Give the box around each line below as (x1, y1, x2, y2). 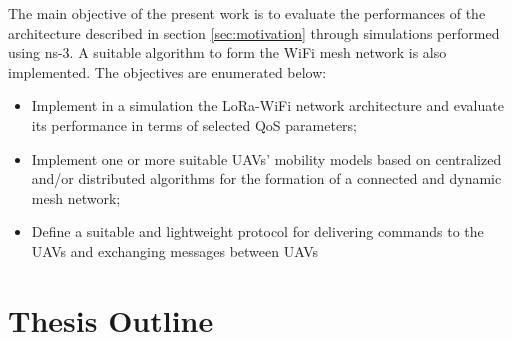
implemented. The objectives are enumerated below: (8, 61, 327, 82)
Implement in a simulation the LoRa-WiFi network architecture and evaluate (31, 95, 504, 116)
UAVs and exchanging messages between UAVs (31, 240, 318, 261)
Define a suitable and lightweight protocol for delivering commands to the (31, 221, 484, 242)
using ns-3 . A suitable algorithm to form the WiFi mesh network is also (8, 42, 447, 63)
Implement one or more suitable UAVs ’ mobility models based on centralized (31, 148, 502, 169)
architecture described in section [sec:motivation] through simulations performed (8, 22, 500, 43)
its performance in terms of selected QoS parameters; (31, 114, 357, 135)
